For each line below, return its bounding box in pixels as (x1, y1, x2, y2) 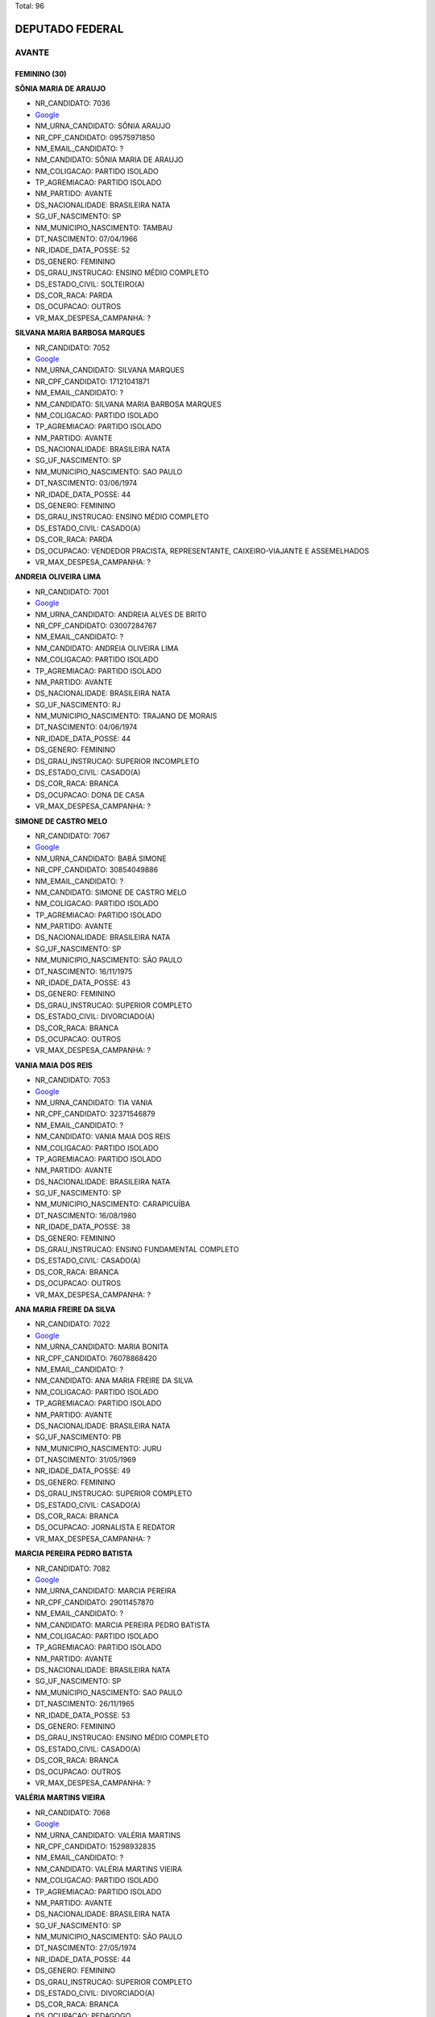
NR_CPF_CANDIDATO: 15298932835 (35, 1841, 156, 1851)
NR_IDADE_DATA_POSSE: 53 (35, 1710, 130, 1720)
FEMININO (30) (14, 69, 68, 78)
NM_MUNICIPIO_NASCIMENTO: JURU (35, 1443, 163, 1453)
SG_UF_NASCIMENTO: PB (35, 1432, 122, 1442)
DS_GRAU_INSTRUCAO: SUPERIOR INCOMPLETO (35, 756, 200, 766)
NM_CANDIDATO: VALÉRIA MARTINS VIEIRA (35, 1864, 183, 1873)
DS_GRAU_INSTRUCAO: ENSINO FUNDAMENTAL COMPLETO (35, 1245, 239, 1255)
